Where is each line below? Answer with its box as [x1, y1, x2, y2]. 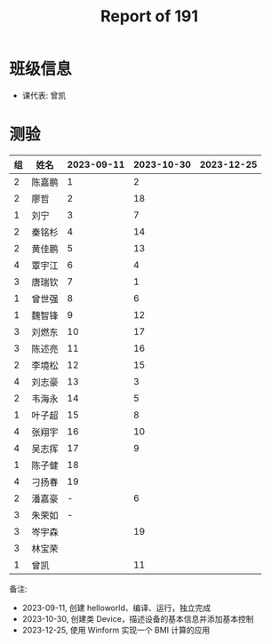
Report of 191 [100, 6, 198, 27]
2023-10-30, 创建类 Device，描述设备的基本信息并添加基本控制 [21, 613, 255, 624]
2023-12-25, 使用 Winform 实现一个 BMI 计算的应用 [21, 624, 211, 635]
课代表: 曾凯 [21, 90, 67, 100]
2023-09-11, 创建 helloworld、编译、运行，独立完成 [21, 602, 211, 613]
